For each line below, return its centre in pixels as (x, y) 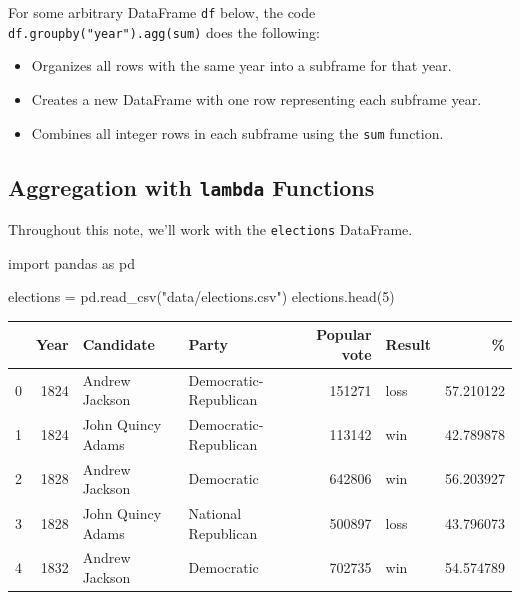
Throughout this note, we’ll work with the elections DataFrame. (210, 228)
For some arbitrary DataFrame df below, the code (162, 12)
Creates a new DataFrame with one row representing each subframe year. (256, 98)
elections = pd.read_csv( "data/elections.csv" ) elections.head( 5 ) (201, 296)
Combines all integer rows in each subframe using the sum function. (237, 132)
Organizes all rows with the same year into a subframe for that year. (241, 65)
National (215, 513)
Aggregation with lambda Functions (191, 186)
